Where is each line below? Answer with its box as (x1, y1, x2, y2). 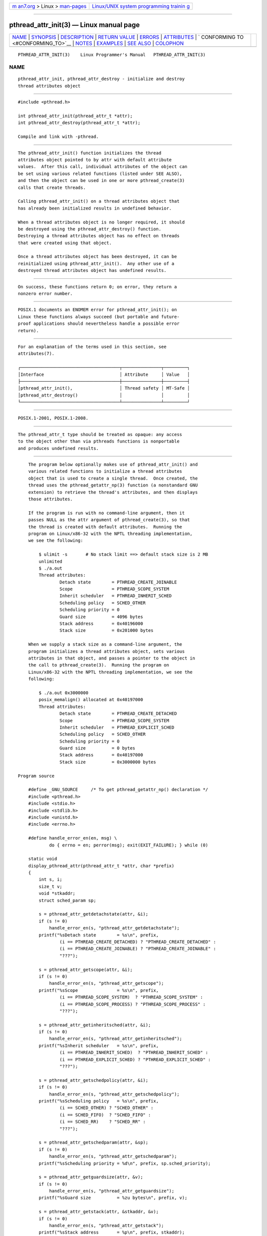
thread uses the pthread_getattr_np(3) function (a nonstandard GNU (28, 483, 198, 488)
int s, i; (39, 877, 63, 883)
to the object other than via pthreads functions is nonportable (18, 439, 180, 444)
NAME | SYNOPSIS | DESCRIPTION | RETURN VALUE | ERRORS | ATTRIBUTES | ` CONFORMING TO (12, 34, 244, 41)
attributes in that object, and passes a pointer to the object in (28, 655, 195, 661)
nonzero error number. (18, 291, 73, 297)
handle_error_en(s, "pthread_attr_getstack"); (49, 1223, 164, 1229)
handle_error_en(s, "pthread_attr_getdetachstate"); (49, 925, 180, 931)
